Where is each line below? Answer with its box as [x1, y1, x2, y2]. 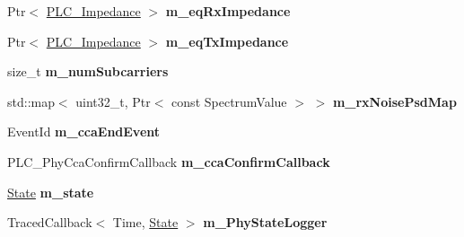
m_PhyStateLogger [203, 213, 328, 232]
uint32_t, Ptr [75, 92, 151, 110]
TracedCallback [7, 213, 92, 232]
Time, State [112, 213, 179, 232]
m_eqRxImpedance [165, 2, 291, 20]
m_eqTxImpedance [165, 31, 289, 50]
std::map [7, 92, 55, 110]
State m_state [7, 182, 94, 201]
